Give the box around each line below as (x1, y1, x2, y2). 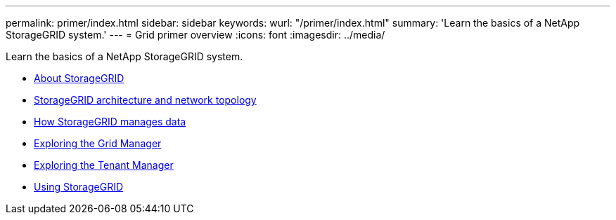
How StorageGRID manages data (34, 116, 186, 128)
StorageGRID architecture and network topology (34, 94, 257, 106)
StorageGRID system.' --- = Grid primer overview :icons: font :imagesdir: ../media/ (6, 29, 385, 41)
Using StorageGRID (34, 181, 124, 193)
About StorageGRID (34, 72, 124, 84)
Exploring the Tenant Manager (34, 159, 174, 171)
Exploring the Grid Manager (34, 137, 162, 149)
